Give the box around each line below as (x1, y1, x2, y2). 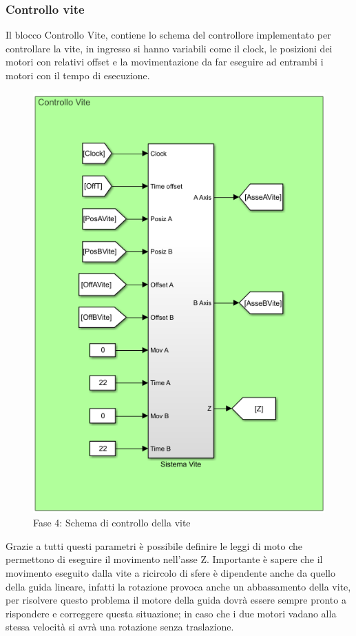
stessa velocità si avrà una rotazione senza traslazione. (6, 619, 234, 634)
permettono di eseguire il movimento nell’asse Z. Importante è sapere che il (6, 552, 323, 566)
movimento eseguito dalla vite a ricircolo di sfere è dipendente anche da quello (6, 566, 335, 579)
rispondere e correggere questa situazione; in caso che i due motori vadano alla (6, 606, 337, 620)
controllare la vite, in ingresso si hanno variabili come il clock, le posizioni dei (6, 41, 333, 55)
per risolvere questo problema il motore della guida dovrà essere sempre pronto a (6, 593, 346, 607)
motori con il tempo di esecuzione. (6, 68, 150, 82)
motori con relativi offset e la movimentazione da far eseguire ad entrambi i (6, 54, 324, 69)
